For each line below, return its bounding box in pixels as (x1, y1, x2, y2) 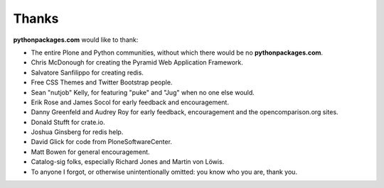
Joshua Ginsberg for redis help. (31, 128, 124, 136)
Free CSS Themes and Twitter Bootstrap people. (31, 78, 173, 87)
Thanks (13, 11, 59, 26)
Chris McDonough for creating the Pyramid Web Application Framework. (31, 58, 243, 67)
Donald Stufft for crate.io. (31, 118, 106, 126)
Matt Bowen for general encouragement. (31, 148, 150, 156)
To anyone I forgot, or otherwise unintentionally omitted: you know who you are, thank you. (31, 167, 298, 176)
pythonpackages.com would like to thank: (13, 35, 139, 44)
